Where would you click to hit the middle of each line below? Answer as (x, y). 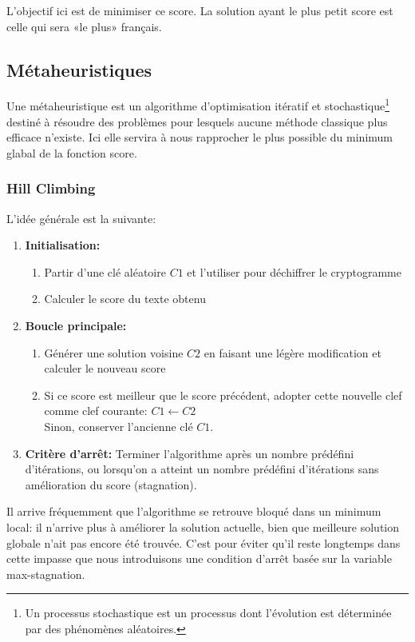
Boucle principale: (76, 326)
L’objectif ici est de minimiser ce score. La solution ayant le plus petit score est (200, 10)
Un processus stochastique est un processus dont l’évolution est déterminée (208, 613)
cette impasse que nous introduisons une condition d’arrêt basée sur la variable (199, 558)
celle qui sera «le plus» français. (84, 26)
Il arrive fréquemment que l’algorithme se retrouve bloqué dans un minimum (194, 511)
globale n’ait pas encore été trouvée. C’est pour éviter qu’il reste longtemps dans (204, 542)
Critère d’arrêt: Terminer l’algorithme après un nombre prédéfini (190, 453)
